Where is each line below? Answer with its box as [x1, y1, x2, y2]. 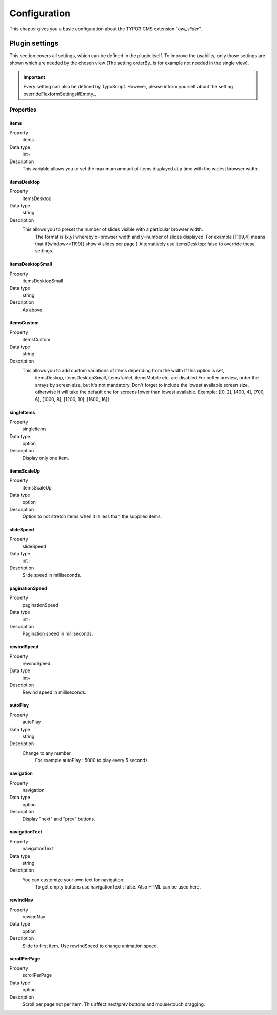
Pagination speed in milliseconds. [22, 630, 93, 637]
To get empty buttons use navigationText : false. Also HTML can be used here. [35, 884, 201, 890]
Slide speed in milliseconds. [22, 572, 82, 578]
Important [23, 74, 46, 80]
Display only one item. [22, 455, 69, 461]
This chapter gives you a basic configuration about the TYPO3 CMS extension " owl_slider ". [9, 26, 202, 32]
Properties [9, 106, 37, 113]
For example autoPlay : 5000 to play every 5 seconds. [35, 757, 149, 764]
